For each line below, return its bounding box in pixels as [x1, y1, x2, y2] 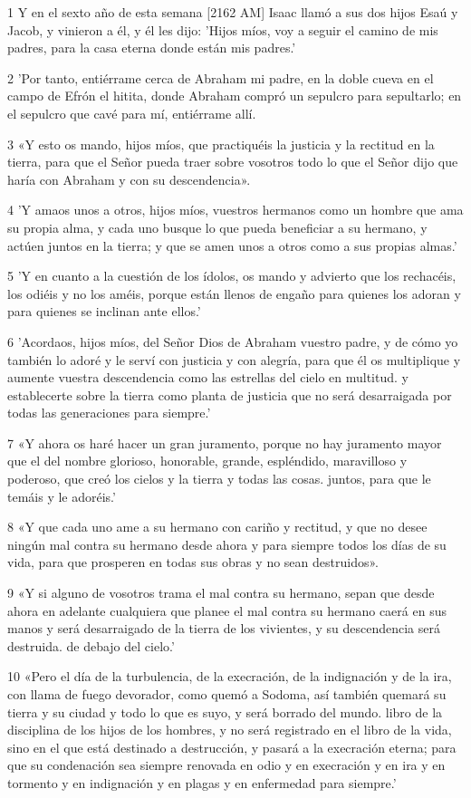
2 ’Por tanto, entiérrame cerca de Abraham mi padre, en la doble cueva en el [7, 68, 434, 87]
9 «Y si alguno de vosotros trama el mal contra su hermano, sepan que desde [7, 583, 435, 602]
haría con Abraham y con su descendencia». [7, 169, 251, 188]
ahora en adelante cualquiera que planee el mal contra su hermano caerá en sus [7, 601, 447, 620]
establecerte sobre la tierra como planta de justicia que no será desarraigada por [7, 385, 452, 404]
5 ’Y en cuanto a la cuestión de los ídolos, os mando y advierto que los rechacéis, [7, 266, 457, 285]
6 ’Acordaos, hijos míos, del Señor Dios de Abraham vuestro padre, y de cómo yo [7, 332, 458, 351]
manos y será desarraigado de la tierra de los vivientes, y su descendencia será [7, 619, 440, 638]
